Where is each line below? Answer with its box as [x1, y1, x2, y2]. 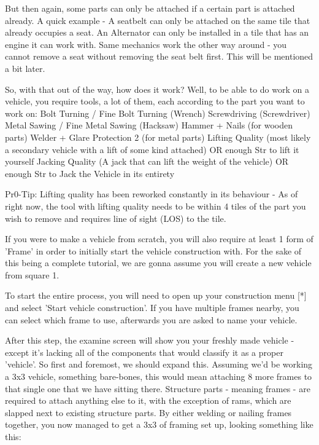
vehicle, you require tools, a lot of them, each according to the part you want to [5, 95, 305, 108]
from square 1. [5, 268, 60, 281]
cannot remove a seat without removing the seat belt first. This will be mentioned [5, 50, 313, 63]
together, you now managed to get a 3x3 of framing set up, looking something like [5, 418, 313, 431]
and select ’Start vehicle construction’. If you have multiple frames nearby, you [5, 301, 299, 314]
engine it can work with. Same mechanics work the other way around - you [5, 37, 287, 50]
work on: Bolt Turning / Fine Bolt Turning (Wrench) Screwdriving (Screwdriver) [5, 106, 310, 119]
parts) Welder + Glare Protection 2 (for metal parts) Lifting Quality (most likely [5, 130, 311, 143]
